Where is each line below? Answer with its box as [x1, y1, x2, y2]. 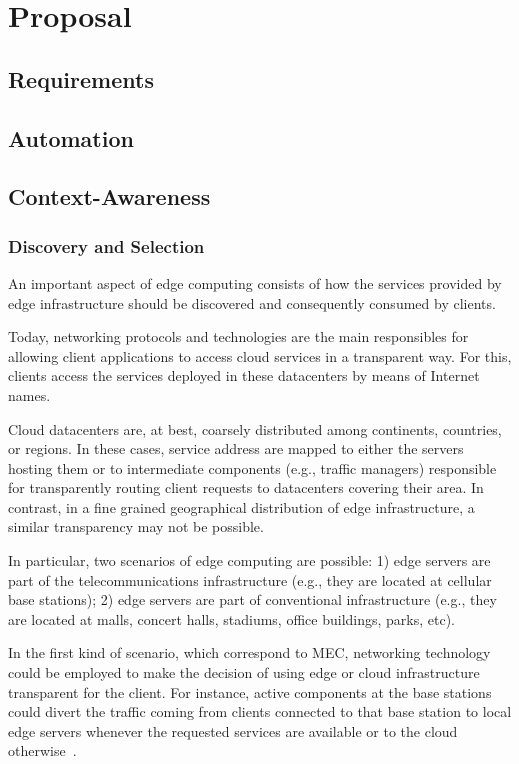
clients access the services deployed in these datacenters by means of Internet [8, 365, 480, 386]
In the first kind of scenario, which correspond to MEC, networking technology [8, 642, 491, 663]
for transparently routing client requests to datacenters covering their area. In [8, 477, 484, 498]
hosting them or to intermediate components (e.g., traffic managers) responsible [8, 457, 497, 478]
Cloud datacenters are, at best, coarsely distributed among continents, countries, [8, 418, 502, 439]
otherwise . [8, 740, 77, 761]
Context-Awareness [8, 181, 211, 212]
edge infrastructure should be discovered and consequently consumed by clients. [8, 292, 496, 313]
